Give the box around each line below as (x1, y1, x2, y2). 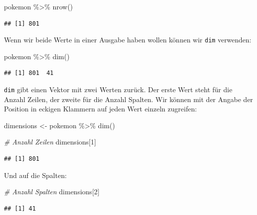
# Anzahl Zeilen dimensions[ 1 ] (4, 137, 96, 147)
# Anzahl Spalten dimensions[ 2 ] (4, 186, 100, 197)
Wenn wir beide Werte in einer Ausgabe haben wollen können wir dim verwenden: (4, 35, 252, 45)
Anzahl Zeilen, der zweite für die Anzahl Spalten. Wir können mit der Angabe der (4, 94, 253, 104)
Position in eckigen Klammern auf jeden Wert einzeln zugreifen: (4, 104, 197, 114)
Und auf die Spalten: (4, 170, 67, 180)
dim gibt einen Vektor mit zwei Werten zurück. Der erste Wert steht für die (4, 84, 232, 95)
